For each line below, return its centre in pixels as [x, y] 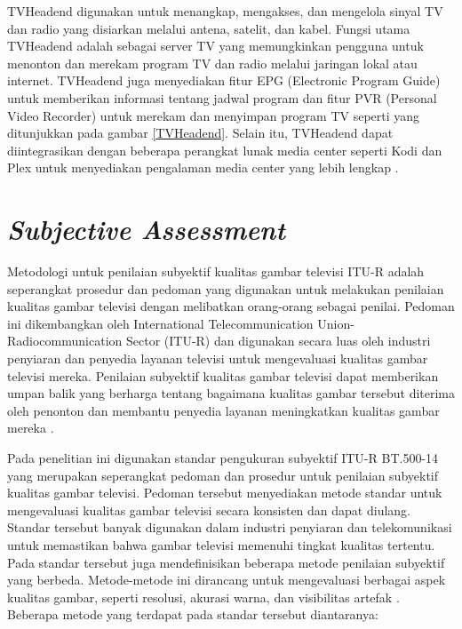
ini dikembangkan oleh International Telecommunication [160, 323]
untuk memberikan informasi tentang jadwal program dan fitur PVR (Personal [222, 97]
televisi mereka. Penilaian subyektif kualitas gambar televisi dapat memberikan [223, 375]
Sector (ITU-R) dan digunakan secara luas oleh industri [278, 341]
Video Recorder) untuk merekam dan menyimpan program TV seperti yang [214, 115]
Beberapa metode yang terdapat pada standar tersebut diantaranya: [193, 614]
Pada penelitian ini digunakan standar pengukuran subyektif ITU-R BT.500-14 [223, 458]
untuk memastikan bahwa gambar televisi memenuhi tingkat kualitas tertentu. [221, 544]
